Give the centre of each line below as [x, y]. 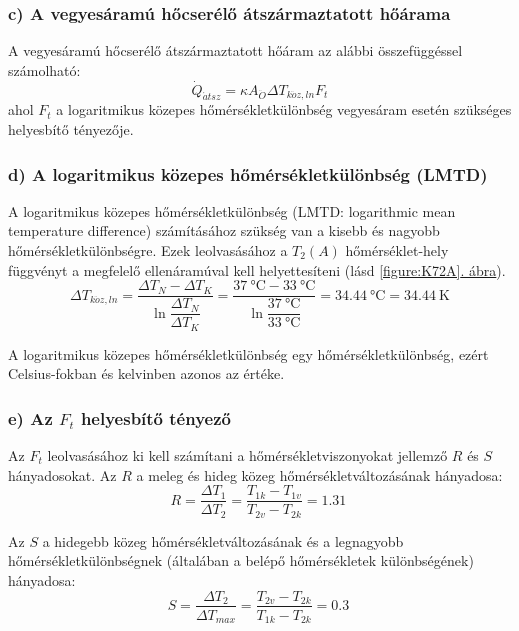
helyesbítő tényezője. [71, 129]
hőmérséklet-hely [397, 250]
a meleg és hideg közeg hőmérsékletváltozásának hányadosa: [319, 474]
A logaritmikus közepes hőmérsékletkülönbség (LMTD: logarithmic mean [232, 210]
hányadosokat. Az [62, 474]
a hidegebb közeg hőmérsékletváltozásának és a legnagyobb [223, 540]
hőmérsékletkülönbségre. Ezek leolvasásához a [148, 250]
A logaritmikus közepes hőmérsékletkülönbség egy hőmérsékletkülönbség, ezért [248, 353]
